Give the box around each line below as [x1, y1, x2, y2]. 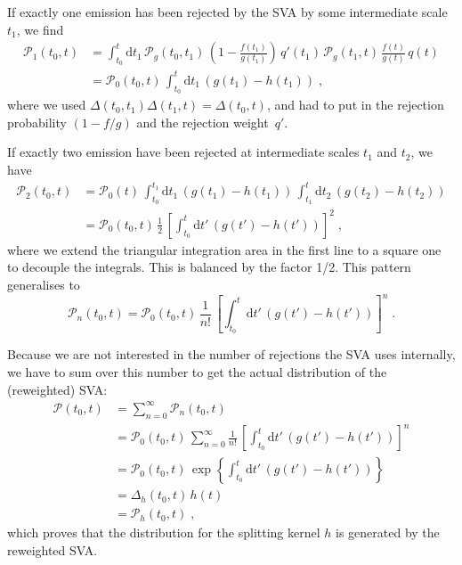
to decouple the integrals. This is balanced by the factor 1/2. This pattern [7, 258, 411, 276]
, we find [16, 20, 64, 38]
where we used [7, 95, 86, 114]
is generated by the [336, 523, 440, 542]
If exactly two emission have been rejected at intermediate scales [7, 143, 360, 161]
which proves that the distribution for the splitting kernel [7, 523, 320, 542]
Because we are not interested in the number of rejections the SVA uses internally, [7, 345, 456, 364]
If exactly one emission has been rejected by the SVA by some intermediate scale [7, 3, 448, 20]
